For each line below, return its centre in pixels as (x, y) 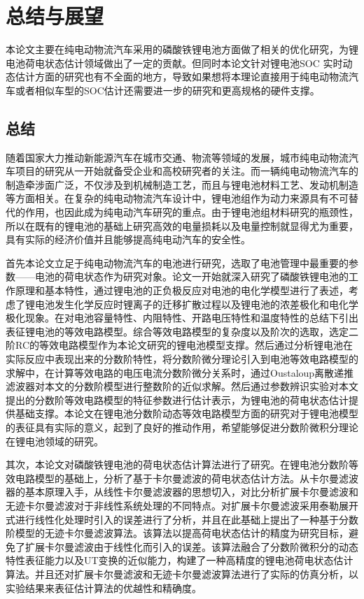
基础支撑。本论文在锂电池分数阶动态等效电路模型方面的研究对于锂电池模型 (187, 413)
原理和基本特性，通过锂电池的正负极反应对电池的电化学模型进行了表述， (182, 290)
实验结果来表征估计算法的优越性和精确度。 (104, 587)
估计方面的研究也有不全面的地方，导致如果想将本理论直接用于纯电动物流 (182, 77)
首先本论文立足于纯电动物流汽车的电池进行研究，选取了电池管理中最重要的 (177, 262)
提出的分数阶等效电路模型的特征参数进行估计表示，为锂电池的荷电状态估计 (177, 399)
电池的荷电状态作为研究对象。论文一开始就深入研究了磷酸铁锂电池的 (191, 276)
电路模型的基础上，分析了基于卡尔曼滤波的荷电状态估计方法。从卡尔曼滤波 (187, 478)
